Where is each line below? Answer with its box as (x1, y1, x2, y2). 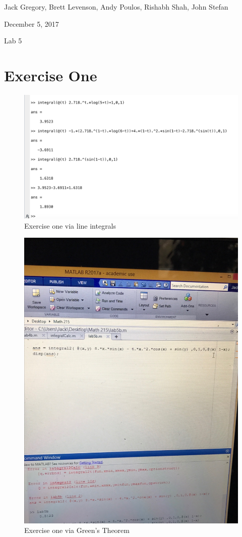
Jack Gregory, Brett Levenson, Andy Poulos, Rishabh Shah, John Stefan (4, 2, 228, 12)
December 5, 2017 (4, 18, 59, 29)
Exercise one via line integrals (24, 220, 116, 231)
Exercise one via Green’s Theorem (24, 525, 130, 535)
